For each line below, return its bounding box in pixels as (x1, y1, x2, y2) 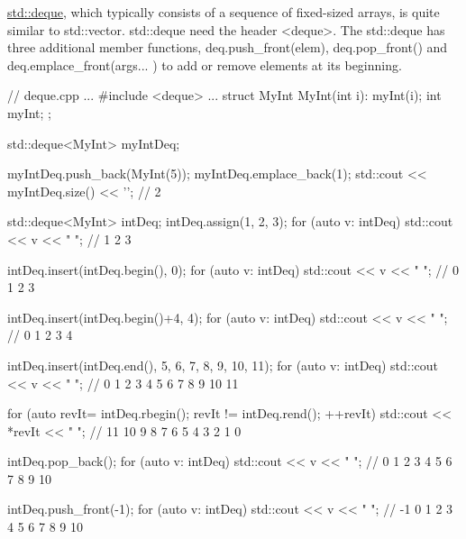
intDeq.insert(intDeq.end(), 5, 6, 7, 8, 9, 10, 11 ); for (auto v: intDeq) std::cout (7, 355, 439, 374)
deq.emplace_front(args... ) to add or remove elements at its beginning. (7, 55, 402, 74)
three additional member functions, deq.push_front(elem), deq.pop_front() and (7, 38, 448, 57)
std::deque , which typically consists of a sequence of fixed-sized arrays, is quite (7, 3, 440, 21)
